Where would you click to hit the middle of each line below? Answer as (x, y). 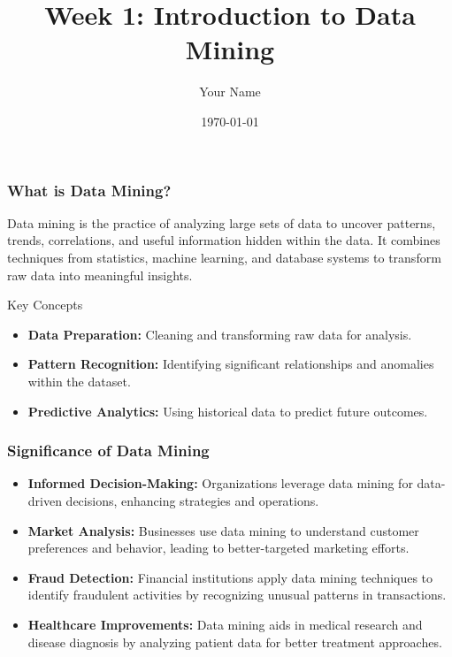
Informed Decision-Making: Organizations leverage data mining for (220, 483)
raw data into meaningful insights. (100, 275)
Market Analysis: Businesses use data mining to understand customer (223, 530)
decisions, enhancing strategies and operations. (192, 500)
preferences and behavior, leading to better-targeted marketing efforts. (218, 548)
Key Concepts (45, 305)
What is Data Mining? (89, 190)
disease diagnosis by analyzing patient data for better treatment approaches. (235, 642)
